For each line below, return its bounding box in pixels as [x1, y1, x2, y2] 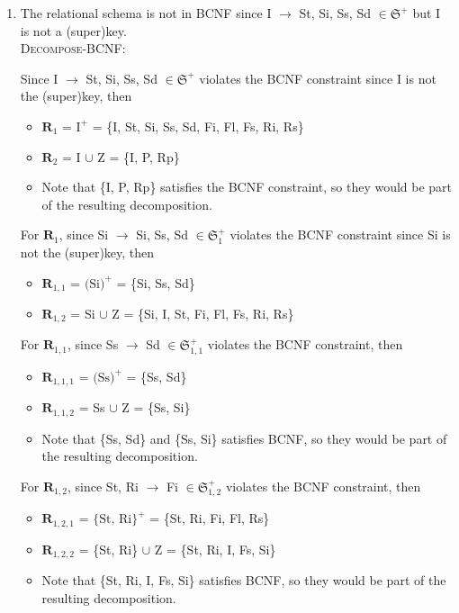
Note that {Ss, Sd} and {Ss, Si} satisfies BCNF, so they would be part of [41, 428, 447, 447]
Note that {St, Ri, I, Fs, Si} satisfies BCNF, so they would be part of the [41, 571, 446, 590]
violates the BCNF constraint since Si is [229, 225, 451, 244]
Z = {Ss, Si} [121, 398, 191, 417]
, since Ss [67, 335, 119, 354]
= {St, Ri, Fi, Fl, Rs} [149, 509, 270, 527]
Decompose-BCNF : [20, 39, 126, 58]
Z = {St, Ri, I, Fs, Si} [154, 539, 276, 558]
